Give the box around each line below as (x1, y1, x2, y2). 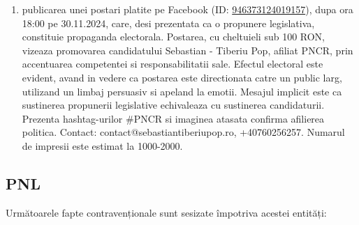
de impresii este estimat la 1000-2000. (22, 138, 183, 153)
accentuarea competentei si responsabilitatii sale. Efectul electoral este (22, 56, 323, 71)
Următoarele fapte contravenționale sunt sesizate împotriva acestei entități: (6, 205, 327, 219)
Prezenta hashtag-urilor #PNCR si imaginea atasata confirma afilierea (22, 111, 325, 125)
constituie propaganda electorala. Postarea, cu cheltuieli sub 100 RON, (22, 29, 325, 44)
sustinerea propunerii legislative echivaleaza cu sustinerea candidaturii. (22, 98, 325, 112)
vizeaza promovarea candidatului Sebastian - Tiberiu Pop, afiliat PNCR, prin (22, 42, 353, 57)
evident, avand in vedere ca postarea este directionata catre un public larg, (22, 70, 342, 84)
